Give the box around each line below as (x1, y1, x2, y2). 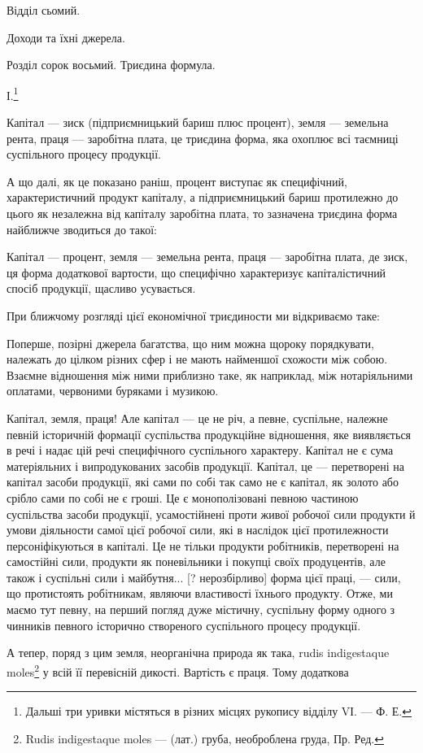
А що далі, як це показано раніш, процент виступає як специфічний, (7, 172, 347, 189)
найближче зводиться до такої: (7, 220, 157, 237)
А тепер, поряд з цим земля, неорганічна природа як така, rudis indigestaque (7, 644, 390, 661)
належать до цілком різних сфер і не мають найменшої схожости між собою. (7, 350, 388, 368)
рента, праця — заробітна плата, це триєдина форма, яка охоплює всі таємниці (7, 129, 399, 146)
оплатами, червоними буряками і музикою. (7, 382, 219, 399)
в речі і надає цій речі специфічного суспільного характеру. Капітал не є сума (7, 442, 394, 459)
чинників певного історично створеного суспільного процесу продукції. (7, 616, 361, 633)
